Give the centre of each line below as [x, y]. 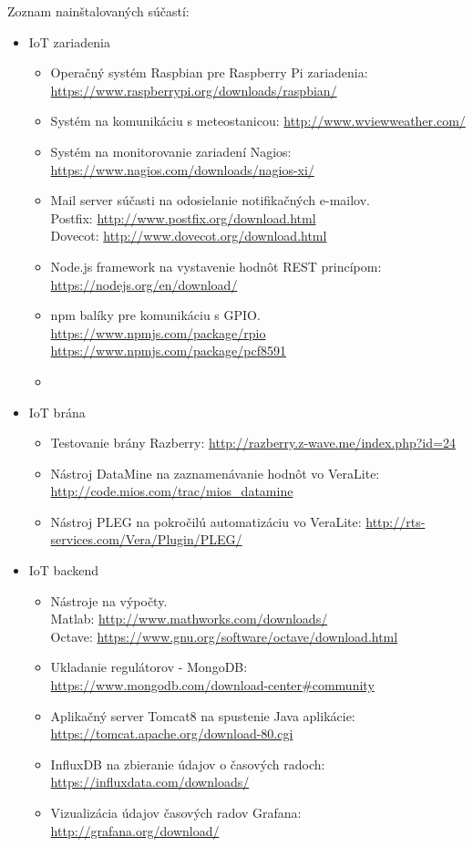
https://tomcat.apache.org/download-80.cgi [172, 733]
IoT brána [57, 412]
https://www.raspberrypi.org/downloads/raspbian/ [194, 90]
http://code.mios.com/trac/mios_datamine [172, 491]
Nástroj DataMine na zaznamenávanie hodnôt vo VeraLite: [215, 473]
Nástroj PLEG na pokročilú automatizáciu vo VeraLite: [206, 521]
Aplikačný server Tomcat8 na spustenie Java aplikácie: [203, 715]
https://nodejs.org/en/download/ [144, 284]
